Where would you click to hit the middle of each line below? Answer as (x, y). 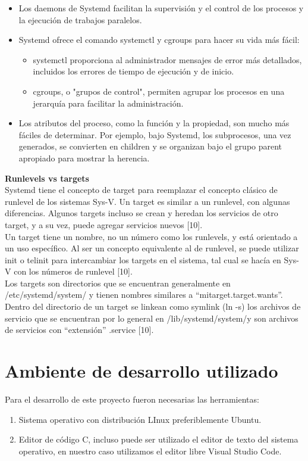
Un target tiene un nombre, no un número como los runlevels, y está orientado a (151, 236)
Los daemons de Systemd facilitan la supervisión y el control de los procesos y (161, 8)
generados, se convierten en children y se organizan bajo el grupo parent (150, 146)
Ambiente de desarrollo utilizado (142, 371)
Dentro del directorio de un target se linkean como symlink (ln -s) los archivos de (153, 306)
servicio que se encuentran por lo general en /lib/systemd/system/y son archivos (152, 318)
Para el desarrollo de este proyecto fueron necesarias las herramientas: (132, 399)
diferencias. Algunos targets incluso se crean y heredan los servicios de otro (142, 213)
